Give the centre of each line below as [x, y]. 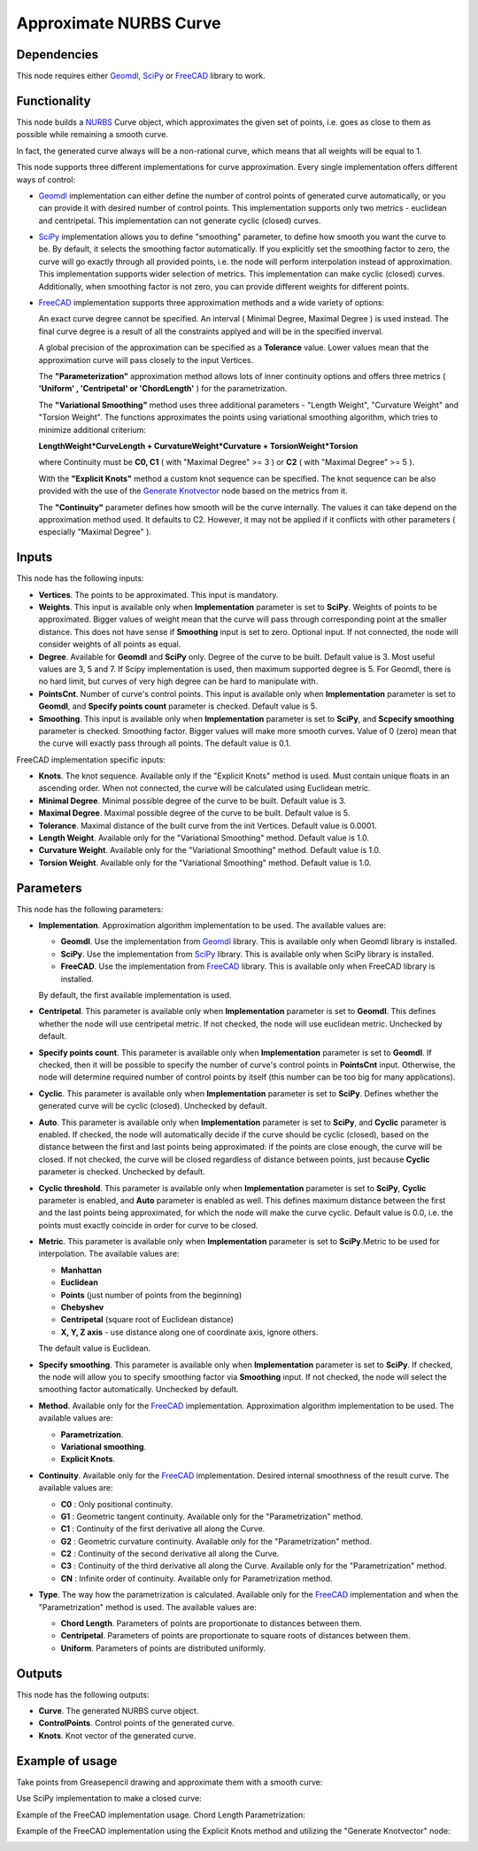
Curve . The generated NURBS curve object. [119, 1711]
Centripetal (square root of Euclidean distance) [147, 1320]
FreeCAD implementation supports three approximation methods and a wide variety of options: [212, 303]
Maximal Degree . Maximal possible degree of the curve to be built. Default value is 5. [194, 813]
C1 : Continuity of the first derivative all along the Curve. [163, 1529]
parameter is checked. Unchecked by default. [122, 1172]
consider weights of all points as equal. [110, 644]
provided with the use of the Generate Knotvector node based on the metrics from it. [193, 491]
